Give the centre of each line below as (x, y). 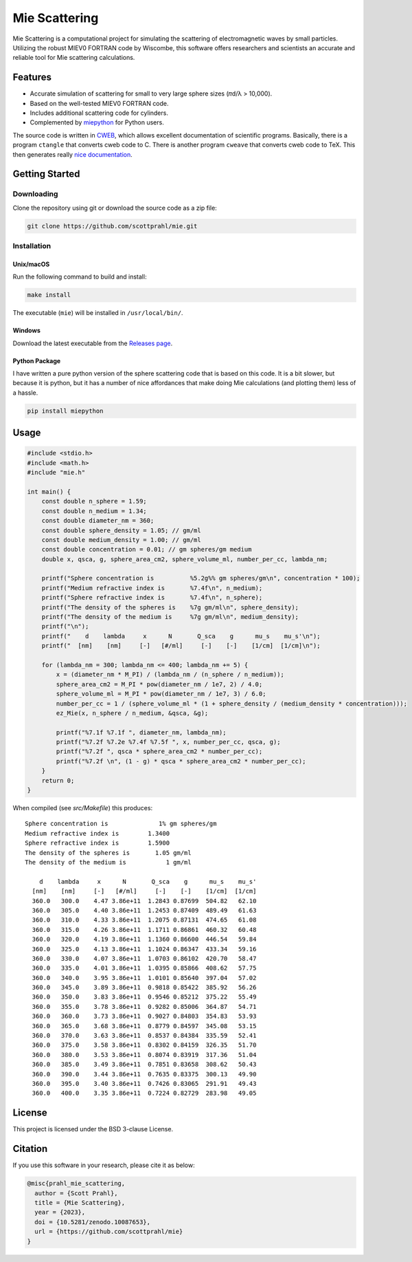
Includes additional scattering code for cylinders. (99, 113)
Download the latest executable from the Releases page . (93, 343)
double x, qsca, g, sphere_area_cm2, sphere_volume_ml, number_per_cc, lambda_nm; (185, 559)
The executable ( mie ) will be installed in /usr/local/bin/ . (98, 313)
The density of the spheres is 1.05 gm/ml (108, 852)
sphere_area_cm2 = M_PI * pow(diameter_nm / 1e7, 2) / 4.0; (159, 684)
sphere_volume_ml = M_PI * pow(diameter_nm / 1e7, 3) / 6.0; (161, 694)
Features (32, 77)
